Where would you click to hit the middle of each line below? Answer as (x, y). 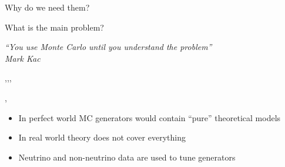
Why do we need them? (47, 7)
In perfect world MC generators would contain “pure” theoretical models (150, 117)
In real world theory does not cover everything (102, 137)
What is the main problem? (54, 27)
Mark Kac (23, 58)
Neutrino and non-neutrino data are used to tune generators (127, 157)
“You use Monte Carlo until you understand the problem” (108, 47)
